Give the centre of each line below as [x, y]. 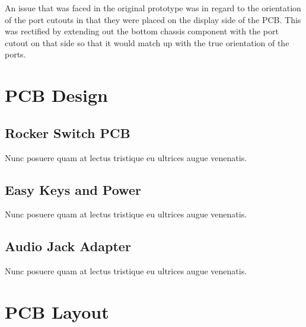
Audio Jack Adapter [68, 246]
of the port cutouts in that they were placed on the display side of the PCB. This [153, 19]
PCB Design [56, 95]
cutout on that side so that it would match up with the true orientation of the [147, 42]
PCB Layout [57, 311]
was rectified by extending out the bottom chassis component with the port [142, 31]
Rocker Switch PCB [68, 132]
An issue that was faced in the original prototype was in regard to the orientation [153, 8]
